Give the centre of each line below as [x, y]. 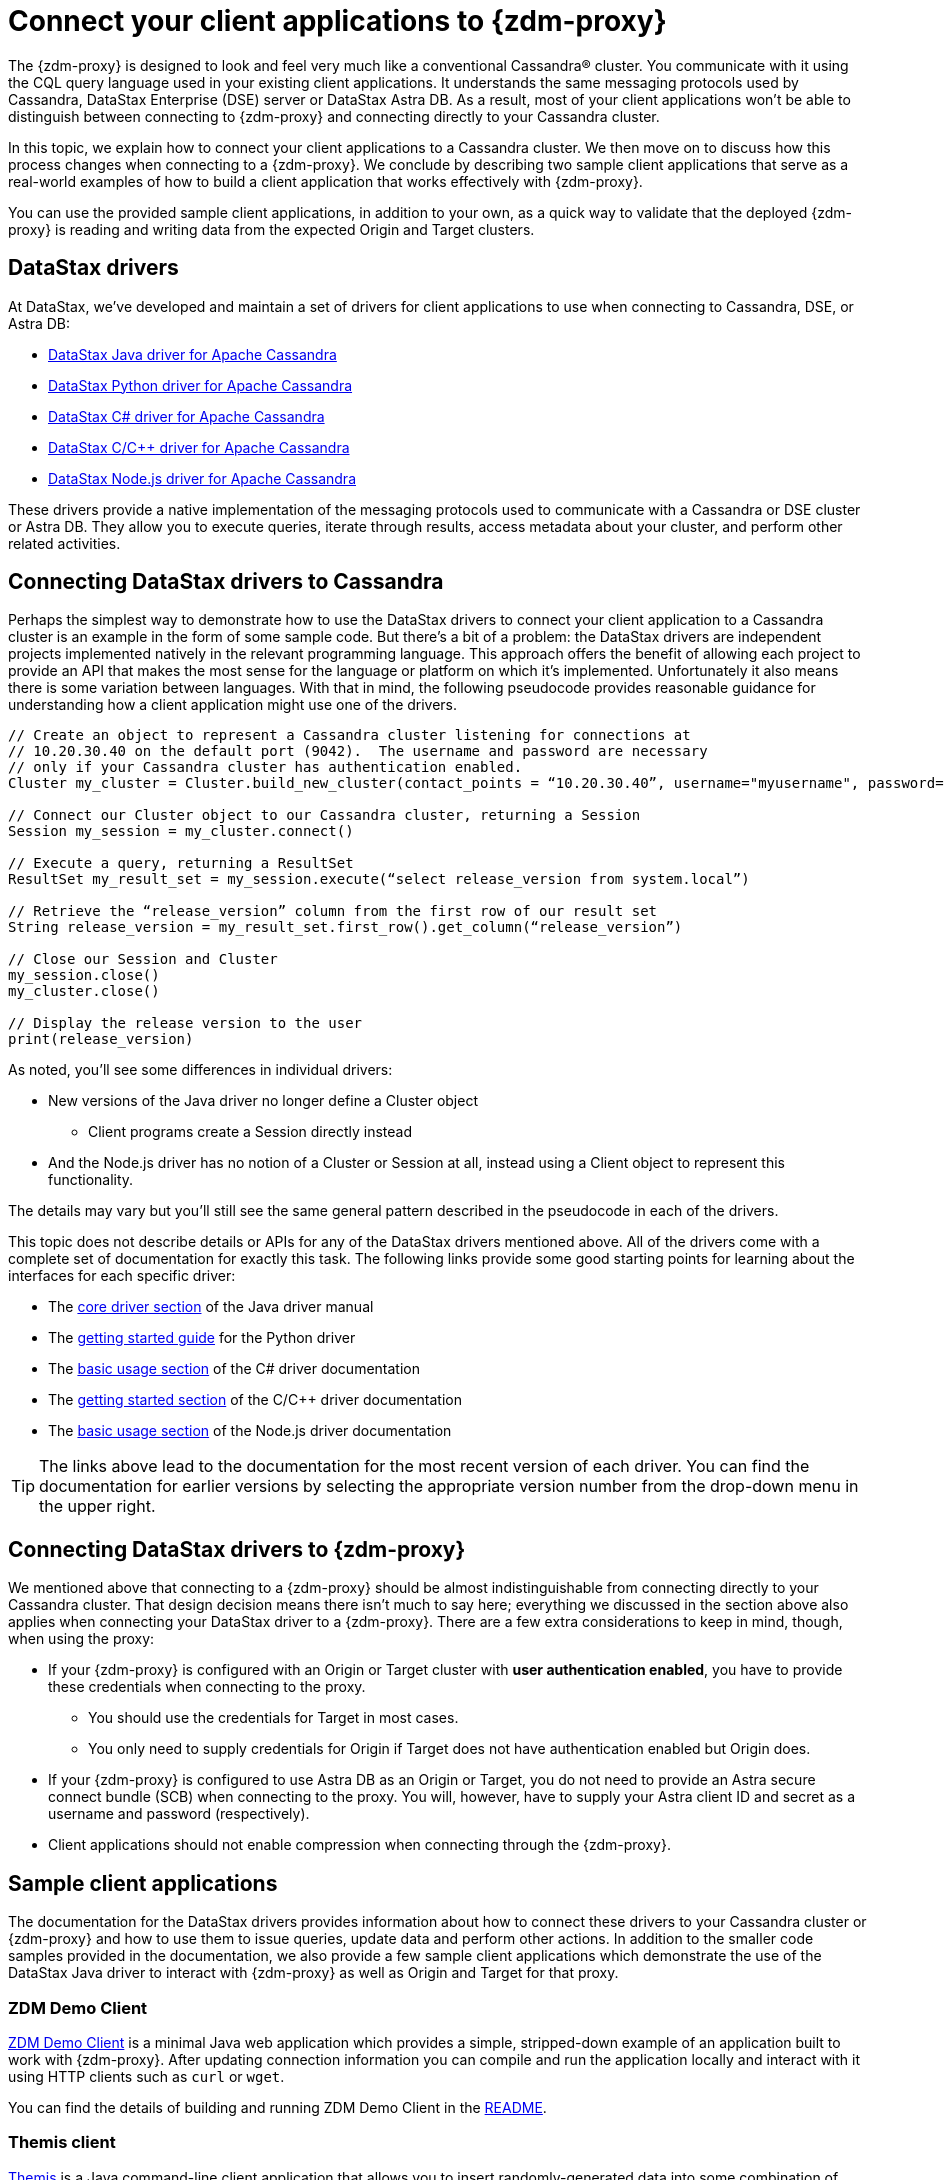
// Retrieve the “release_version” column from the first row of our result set [333, 911]
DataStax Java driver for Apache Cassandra [192, 354]
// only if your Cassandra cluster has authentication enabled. [265, 767]
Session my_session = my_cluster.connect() [181, 831]
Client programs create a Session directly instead [250, 1132]
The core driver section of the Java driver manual [211, 1307]
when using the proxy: [81, 1639]
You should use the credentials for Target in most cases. [273, 1718]
